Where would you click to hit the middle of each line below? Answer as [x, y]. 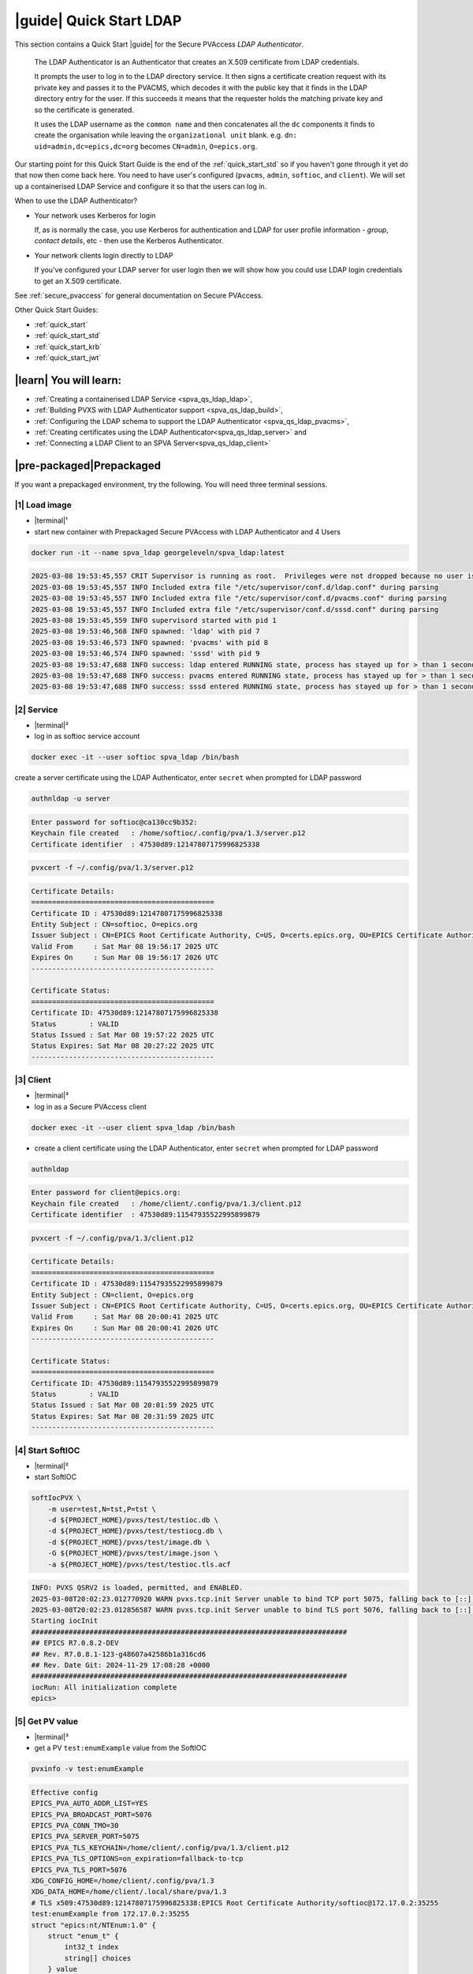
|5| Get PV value [47, 1721]
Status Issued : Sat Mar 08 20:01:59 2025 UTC [123, 1405]
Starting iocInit [65, 1621]
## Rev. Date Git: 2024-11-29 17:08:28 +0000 [121, 1665]
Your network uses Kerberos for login [95, 215]
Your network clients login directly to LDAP [104, 255]
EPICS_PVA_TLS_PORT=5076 [79, 1870]
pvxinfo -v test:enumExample [88, 1769]
